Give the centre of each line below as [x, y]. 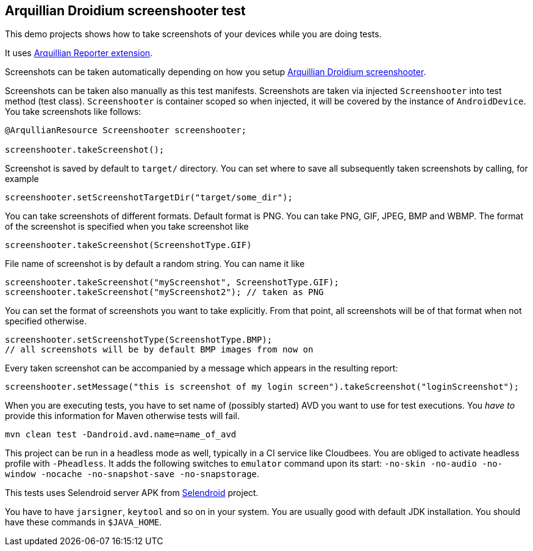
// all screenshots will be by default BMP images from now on [159, 350]
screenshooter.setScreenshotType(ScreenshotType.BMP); [139, 340]
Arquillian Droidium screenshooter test [125, 11]
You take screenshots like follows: [73, 112]
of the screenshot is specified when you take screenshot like [127, 227]
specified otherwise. [46, 321]
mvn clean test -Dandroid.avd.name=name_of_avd [121, 435]
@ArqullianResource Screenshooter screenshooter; [126, 130]
